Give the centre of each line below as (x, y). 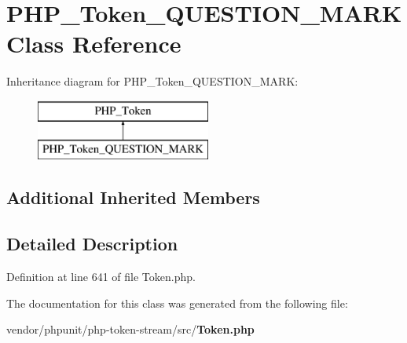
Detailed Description (92, 244)
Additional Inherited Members (133, 197)
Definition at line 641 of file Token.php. (101, 277)
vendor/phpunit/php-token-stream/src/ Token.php (130, 329)
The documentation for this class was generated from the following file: (177, 303)
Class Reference (94, 44)
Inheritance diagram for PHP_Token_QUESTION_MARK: (152, 81)
